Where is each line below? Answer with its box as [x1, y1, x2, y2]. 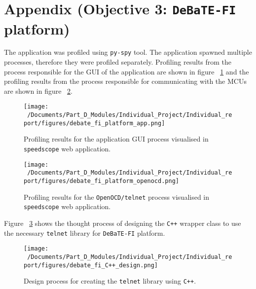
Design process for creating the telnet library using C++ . [24, 276, 196, 286]
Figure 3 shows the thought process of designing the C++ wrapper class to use [4, 217, 241, 228]
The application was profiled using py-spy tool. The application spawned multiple [4, 47, 252, 57]
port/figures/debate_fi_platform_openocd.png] [24, 178, 179, 184]
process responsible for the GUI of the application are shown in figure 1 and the [4, 66, 249, 76]
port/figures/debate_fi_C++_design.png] [24, 261, 158, 269]
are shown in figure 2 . [4, 85, 73, 96]
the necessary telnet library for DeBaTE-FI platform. [4, 227, 165, 238]
